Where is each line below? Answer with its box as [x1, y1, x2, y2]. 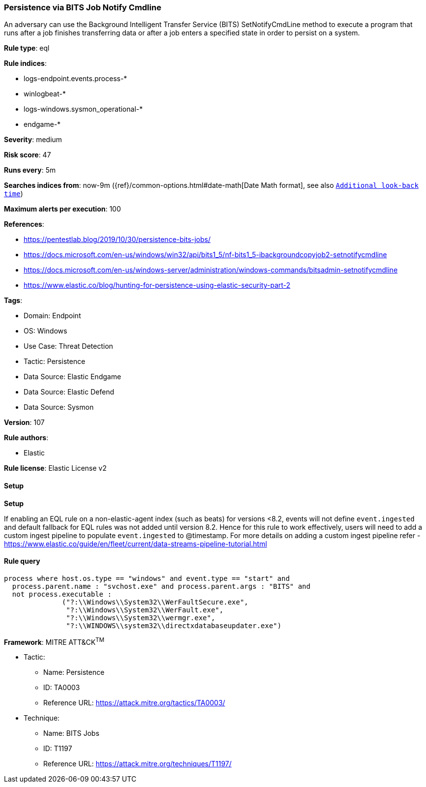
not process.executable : [12, 590, 112, 598]
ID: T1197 [43, 744, 72, 753]
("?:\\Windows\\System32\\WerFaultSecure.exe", [62, 598, 249, 606]
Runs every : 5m [4, 166, 56, 175]
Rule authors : [4, 433, 49, 442]
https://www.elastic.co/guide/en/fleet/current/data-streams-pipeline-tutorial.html [4, 539, 267, 548]
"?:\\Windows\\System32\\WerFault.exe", [66, 605, 224, 614]
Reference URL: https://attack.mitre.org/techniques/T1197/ [43, 759, 232, 768]
